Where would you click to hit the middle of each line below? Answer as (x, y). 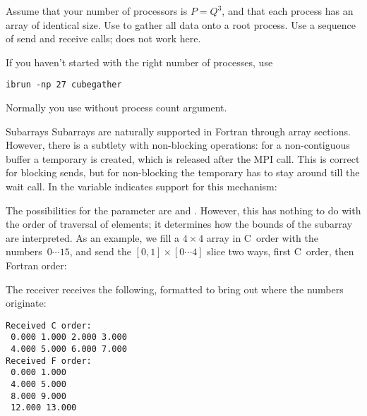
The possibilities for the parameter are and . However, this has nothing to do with (183, 210)
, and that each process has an (288, 11)
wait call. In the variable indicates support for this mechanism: (142, 186)
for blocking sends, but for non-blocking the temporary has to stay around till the (183, 172)
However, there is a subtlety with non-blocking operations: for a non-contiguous (178, 145)
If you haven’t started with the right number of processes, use (139, 62)
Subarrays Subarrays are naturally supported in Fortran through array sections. (178, 131)
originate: (26, 303)
